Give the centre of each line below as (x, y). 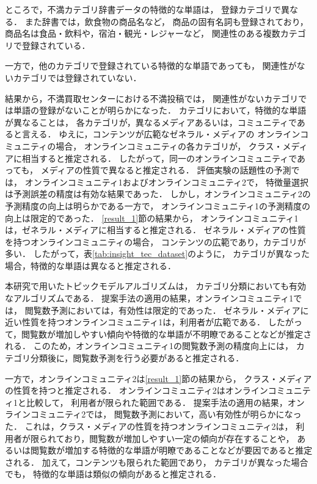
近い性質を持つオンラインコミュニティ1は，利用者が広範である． (135, 322)
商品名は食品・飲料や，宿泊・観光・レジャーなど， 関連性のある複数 (143, 33)
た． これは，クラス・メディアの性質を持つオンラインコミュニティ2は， (149, 426)
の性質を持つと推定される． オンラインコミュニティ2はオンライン (137, 390)
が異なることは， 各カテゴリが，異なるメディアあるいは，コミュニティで (151, 122)
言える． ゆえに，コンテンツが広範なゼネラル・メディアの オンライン (161, 134)
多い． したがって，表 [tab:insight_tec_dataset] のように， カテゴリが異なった (158, 254)
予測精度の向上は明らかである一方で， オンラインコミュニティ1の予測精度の (158, 205)
